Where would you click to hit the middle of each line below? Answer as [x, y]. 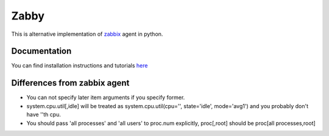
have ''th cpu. [44, 115]
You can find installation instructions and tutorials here [80, 66]
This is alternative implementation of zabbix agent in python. [87, 34]
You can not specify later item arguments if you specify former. [106, 98]
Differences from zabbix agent [70, 83]
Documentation [41, 51]
